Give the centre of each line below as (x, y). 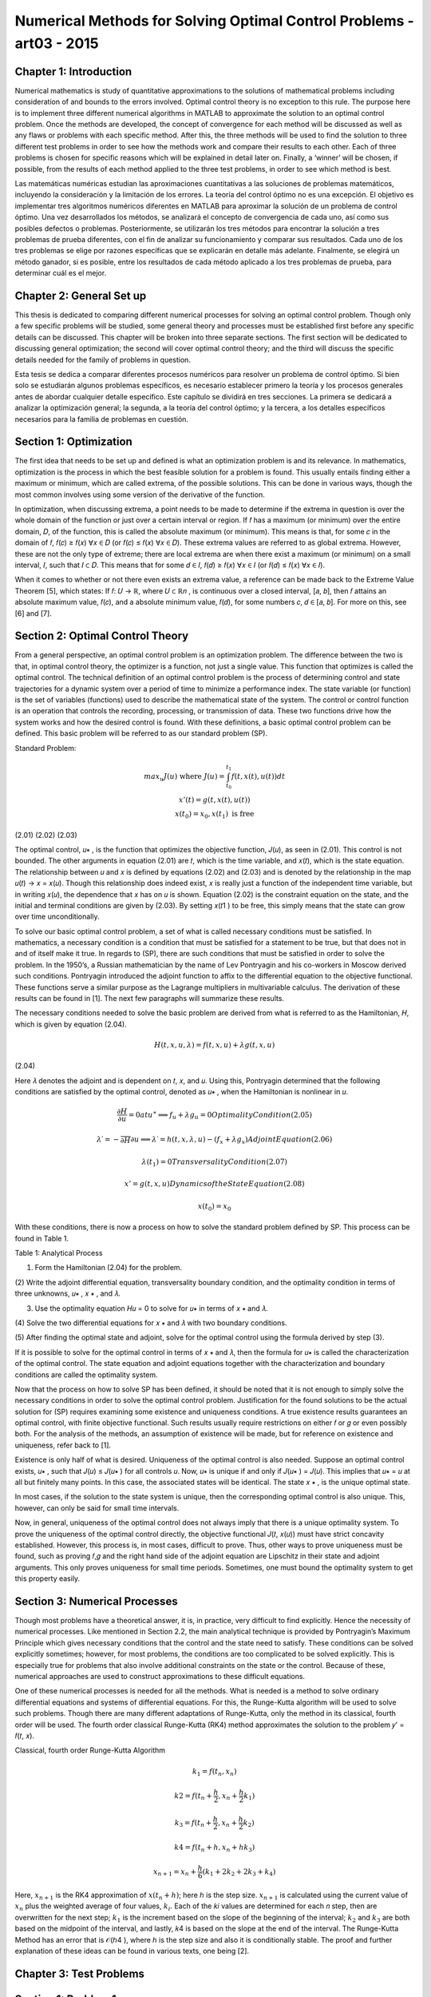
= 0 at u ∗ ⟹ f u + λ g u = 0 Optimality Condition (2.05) (220, 1115)
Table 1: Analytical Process (59, 1253)
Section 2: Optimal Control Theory (102, 636)
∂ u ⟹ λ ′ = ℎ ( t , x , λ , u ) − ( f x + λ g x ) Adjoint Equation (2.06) (231, 1140)
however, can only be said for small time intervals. (97, 1508)
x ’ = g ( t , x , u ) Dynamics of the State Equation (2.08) (214, 1184)
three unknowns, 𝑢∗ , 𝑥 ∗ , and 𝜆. (68, 1293)
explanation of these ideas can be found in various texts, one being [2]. (132, 1951)
